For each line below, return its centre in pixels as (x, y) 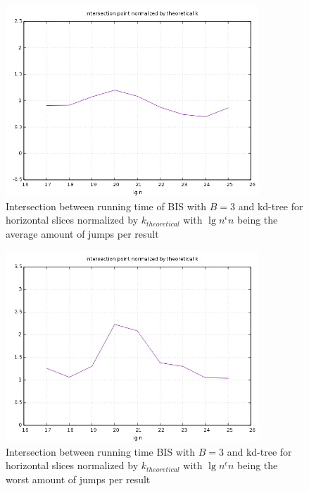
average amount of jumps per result (82, 234)
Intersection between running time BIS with (101, 451)
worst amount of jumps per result (78, 479)
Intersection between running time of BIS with (106, 206)
